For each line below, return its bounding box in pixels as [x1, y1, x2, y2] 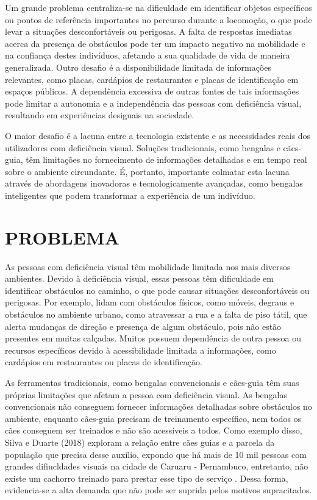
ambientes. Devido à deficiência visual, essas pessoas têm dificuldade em [5, 272, 274, 285]
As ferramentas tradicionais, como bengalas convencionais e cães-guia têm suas [5, 376, 299, 388]
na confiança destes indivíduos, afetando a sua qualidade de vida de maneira [5, 49, 290, 62]
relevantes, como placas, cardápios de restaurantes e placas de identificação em [5, 73, 299, 85]
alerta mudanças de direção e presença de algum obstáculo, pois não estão [5, 320, 282, 332]
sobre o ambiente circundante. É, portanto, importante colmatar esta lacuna [5, 165, 290, 177]
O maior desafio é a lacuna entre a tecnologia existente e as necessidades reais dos [5, 129, 311, 141]
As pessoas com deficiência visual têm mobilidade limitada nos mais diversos [5, 260, 291, 273]
